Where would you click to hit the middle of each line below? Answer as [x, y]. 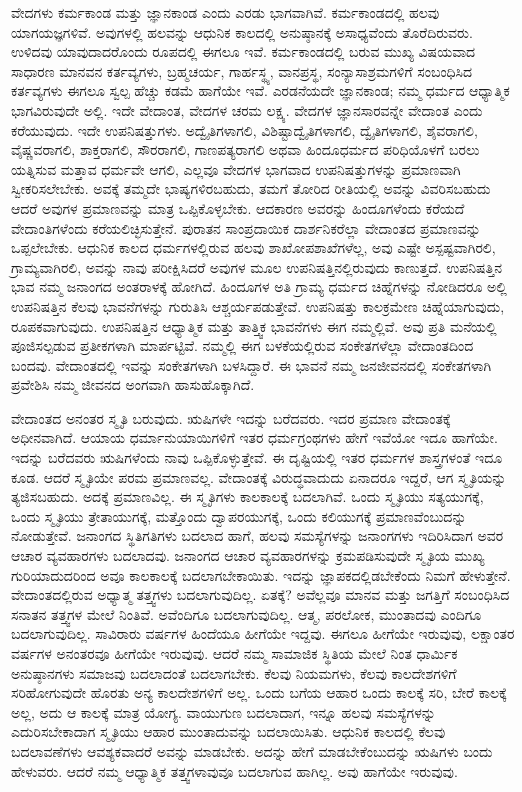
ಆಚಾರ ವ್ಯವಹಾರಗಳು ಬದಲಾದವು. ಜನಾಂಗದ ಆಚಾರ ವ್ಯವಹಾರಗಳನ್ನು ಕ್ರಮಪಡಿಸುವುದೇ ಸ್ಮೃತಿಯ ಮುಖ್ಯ [248, 555]
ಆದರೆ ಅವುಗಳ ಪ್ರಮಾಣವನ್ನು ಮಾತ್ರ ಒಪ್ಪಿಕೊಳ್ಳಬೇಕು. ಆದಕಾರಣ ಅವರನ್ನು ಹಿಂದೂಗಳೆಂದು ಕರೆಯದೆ [238, 207]
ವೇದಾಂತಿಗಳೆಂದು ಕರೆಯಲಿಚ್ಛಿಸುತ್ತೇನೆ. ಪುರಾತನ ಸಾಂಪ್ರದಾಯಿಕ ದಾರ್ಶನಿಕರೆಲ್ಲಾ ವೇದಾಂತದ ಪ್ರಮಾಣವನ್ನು [246, 227]
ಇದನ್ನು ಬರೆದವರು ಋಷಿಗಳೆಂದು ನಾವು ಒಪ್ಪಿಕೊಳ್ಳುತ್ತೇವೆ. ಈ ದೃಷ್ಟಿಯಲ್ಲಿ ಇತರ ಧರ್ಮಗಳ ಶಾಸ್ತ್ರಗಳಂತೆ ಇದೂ [257, 457]
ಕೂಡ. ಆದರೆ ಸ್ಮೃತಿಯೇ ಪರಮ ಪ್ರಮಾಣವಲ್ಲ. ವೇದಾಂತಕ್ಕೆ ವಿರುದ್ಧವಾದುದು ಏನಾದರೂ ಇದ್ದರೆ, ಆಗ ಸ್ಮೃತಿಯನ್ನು [259, 476]
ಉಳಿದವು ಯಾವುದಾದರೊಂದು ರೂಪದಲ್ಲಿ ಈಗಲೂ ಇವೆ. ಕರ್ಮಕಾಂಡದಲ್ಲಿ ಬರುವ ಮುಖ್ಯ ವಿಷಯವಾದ [243, 51]
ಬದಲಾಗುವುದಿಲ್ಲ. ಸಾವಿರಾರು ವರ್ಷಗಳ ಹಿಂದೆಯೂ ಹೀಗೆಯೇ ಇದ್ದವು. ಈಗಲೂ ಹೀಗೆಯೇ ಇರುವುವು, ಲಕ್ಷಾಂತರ [263, 633]
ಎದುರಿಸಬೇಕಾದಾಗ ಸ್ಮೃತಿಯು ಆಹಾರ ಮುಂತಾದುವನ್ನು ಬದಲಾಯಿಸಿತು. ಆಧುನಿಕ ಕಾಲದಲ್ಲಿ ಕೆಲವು [228, 731]
